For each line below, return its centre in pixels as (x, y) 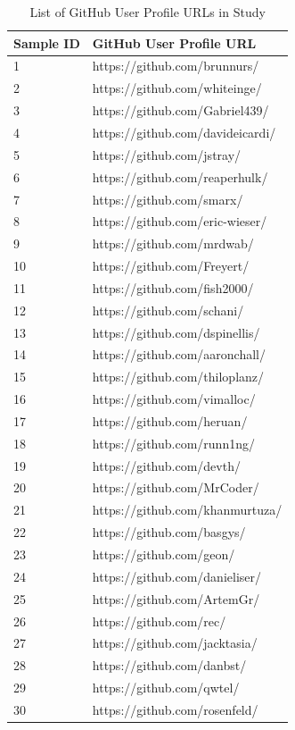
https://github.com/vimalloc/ (174, 399)
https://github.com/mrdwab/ (173, 243)
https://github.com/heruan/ (170, 420)
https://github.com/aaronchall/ (179, 354)
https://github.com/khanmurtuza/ (187, 510)
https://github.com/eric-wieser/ (180, 221)
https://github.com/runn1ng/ (173, 443)
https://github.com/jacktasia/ (175, 643)
